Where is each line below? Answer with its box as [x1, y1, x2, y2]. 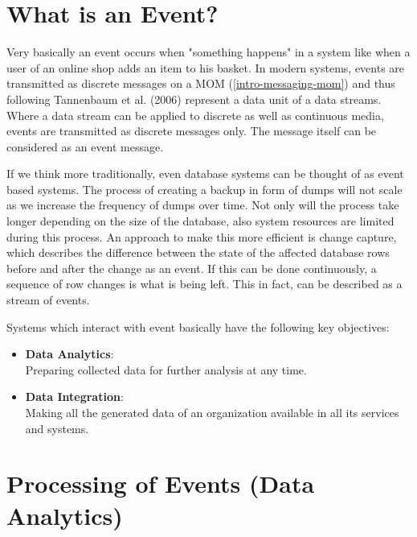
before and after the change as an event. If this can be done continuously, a [6, 259, 377, 276]
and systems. [25, 419, 89, 436]
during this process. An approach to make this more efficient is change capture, [6, 228, 397, 245]
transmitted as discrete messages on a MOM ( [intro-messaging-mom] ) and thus [6, 75, 395, 92]
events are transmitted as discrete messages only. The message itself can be [6, 122, 377, 139]
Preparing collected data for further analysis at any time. [25, 361, 307, 378]
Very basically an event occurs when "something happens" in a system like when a [6, 43, 411, 60]
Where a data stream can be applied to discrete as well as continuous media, [6, 106, 384, 123]
